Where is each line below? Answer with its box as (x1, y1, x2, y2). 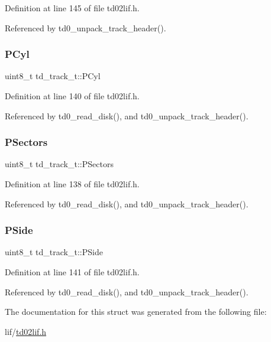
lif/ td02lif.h (5, 325, 47, 337)
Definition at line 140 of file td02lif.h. (5, 90, 140, 102)
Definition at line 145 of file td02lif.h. (5, 2, 140, 14)
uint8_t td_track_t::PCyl (5, 70, 101, 82)
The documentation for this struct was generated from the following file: (5, 305, 267, 318)
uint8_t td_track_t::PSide (5, 246, 103, 258)
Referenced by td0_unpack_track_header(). (5, 21, 166, 34)
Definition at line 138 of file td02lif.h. (5, 178, 140, 190)
